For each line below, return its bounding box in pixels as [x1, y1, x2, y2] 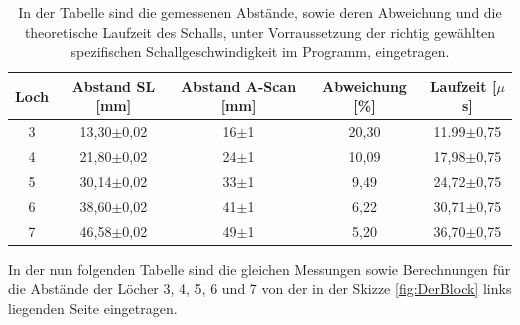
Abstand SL [71, 75, 156, 96]
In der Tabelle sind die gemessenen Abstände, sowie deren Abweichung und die [18, 2, 502, 22]
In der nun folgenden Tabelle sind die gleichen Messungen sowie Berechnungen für [8, 258, 511, 279]
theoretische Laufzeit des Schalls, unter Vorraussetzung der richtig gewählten [24, 21, 496, 42]
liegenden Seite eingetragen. [8, 297, 178, 318]
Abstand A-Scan [180, 75, 297, 96]
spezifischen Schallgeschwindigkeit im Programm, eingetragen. [70, 41, 450, 62]
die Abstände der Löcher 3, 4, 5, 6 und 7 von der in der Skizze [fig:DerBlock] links [8, 278, 512, 299]
